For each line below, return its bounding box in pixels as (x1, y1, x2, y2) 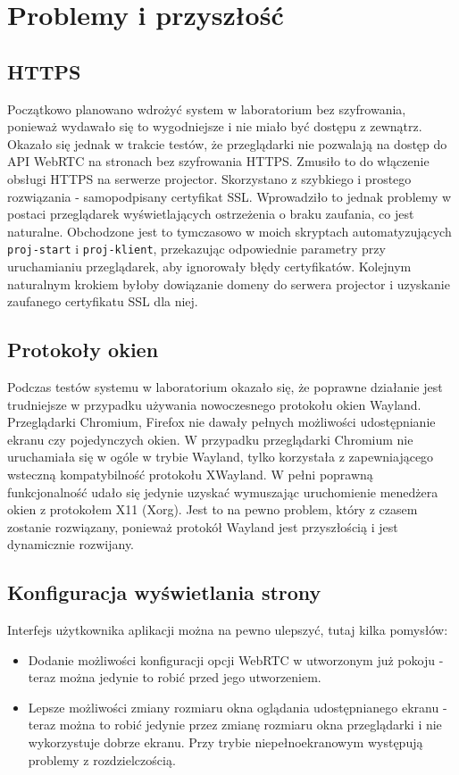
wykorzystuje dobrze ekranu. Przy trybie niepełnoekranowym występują (28, 733, 423, 752)
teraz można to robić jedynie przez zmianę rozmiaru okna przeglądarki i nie (28, 715, 442, 734)
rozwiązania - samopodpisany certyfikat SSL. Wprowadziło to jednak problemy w (7, 187, 452, 205)
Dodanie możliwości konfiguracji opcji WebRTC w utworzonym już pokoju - (28, 650, 444, 669)
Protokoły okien (7, 336, 159, 363)
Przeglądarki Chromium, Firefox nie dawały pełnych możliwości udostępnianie (7, 412, 436, 431)
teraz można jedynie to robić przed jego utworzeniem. (28, 668, 321, 687)
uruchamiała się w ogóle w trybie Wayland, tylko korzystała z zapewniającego (7, 447, 434, 466)
